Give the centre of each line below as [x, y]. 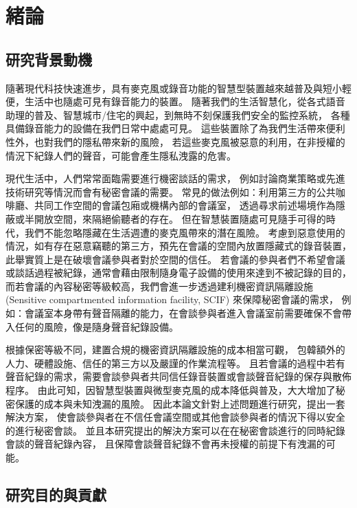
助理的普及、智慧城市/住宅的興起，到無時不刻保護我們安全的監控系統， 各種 [178, 114]
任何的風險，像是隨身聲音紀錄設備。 [96, 326]
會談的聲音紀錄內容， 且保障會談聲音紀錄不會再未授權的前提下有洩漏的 [166, 444]
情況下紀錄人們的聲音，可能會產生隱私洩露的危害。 [121, 155]
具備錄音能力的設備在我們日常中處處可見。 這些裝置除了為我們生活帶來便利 [175, 128]
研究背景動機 [49, 59]
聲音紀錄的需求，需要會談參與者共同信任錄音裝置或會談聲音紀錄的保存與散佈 [178, 376]
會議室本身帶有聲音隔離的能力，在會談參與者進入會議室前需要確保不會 [183, 313]
